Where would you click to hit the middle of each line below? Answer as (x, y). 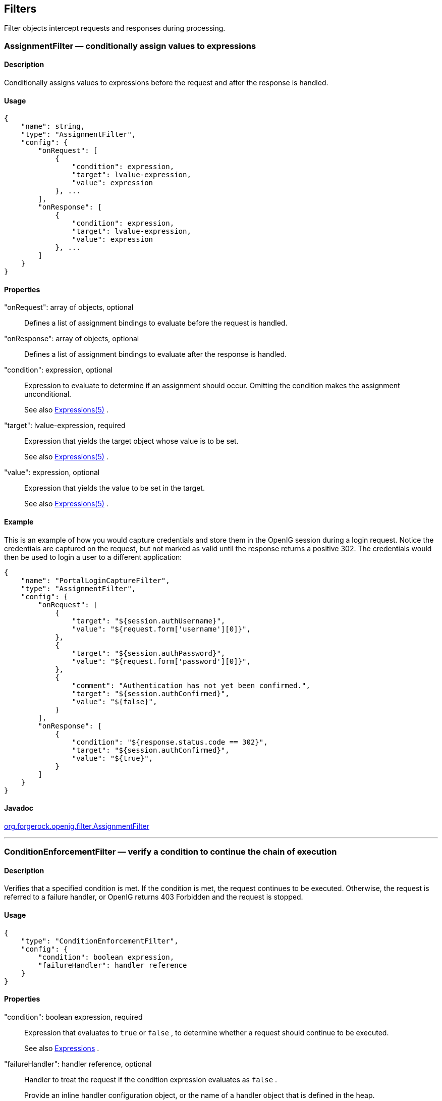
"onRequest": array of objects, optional (69, 307)
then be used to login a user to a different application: (93, 557)
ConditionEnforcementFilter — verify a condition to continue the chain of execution (171, 852)
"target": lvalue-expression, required (65, 426)
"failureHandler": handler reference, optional (78, 1064)
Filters (20, 9)
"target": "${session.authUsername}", (149, 621)
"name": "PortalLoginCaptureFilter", (95, 580)
